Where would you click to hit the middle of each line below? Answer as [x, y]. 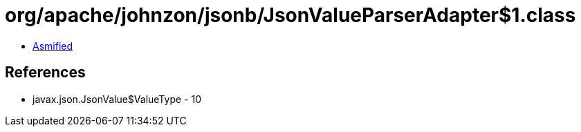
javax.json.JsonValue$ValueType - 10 [117, 99]
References [45, 73]
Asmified [53, 46]
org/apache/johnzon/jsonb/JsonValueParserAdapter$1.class [290, 15]
